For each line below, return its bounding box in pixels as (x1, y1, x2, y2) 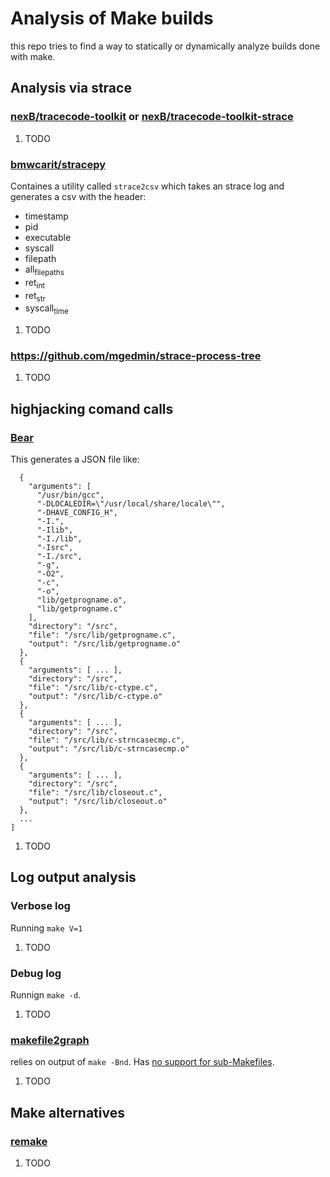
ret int (24, 276, 46, 291)
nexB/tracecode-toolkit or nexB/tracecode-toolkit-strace (10, 110, 294, 124)
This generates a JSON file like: (10, 453, 140, 466)
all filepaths (24, 263, 65, 277)
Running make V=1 (10, 922, 83, 934)
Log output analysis (10, 869, 137, 886)
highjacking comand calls (10, 400, 174, 417)
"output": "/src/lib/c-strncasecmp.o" (28, 744, 190, 754)
